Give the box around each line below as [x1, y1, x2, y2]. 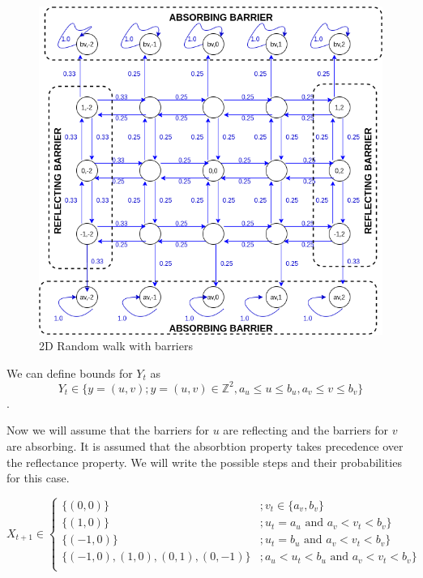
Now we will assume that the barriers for [6, 422, 210, 439]
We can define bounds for [6, 364, 133, 381]
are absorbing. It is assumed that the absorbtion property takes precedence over [6, 437, 404, 454]
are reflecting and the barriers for [223, 422, 389, 439]
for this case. [6, 469, 70, 486]
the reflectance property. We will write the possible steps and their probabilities [6, 453, 402, 470]
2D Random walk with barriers [39, 337, 193, 354]
